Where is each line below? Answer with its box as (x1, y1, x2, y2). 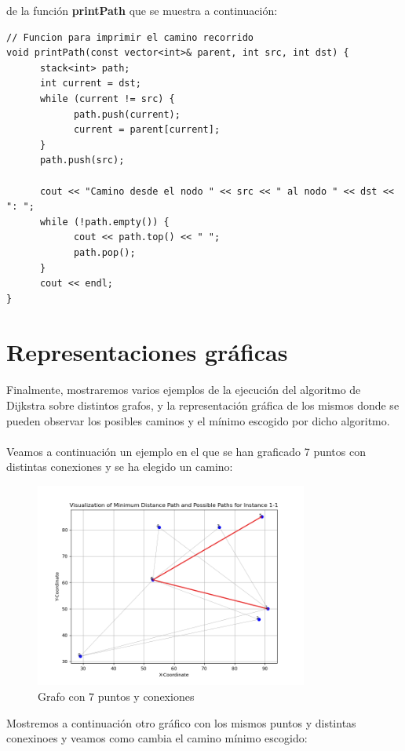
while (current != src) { (39, 93, 175, 104)
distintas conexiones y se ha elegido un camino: (6, 458, 233, 475)
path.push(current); (73, 108, 181, 120)
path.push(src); (39, 155, 125, 166)
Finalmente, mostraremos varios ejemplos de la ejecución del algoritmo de (6, 381, 361, 398)
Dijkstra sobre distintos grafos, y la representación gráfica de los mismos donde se (6, 397, 400, 413)
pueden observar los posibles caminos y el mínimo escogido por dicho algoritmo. (6, 412, 390, 428)
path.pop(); (73, 246, 136, 258)
